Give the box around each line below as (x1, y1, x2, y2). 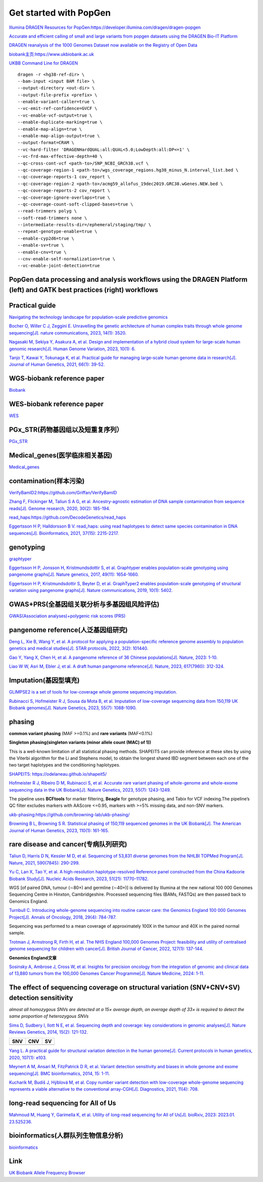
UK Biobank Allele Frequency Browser (9, 1170, 85, 1176)
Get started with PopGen (9, 7, 111, 18)
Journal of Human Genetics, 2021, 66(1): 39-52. (9, 361, 105, 367)
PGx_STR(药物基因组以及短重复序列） (9, 425, 123, 434)
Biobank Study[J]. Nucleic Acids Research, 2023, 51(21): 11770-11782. (9, 876, 149, 882)
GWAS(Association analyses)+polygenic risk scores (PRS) (9, 613, 126, 619)
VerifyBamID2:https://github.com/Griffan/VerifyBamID (9, 489, 117, 495)
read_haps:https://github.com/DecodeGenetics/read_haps (9, 514, 126, 520)
